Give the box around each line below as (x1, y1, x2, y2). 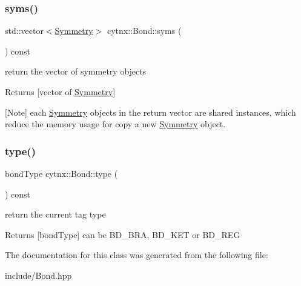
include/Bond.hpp (5, 268, 72, 281)
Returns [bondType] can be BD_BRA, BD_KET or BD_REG (5, 228, 240, 241)
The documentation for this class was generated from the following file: (5, 248, 268, 261)
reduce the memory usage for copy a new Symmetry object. (5, 118, 226, 130)
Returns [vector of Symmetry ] (5, 85, 116, 98)
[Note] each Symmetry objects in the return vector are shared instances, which (5, 105, 296, 118)
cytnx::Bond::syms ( (107, 24, 182, 37)
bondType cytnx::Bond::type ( (5, 167, 118, 179)
